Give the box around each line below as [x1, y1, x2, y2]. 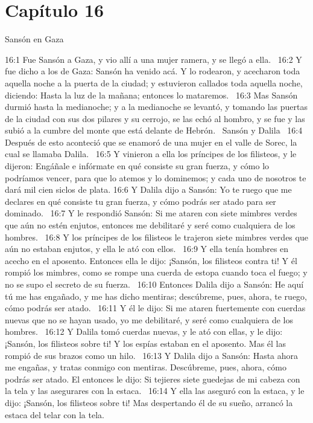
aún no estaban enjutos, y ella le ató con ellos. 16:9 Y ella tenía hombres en [5, 242, 289, 255]
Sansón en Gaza [5, 33, 64, 45]
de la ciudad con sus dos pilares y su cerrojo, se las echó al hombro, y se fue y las [5, 112, 305, 124]
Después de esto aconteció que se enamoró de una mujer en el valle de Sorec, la [5, 135, 297, 148]
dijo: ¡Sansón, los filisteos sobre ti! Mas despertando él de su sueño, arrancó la [5, 396, 293, 408]
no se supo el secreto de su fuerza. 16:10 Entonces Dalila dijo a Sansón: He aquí [5, 278, 304, 290]
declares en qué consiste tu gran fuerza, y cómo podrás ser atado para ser [5, 195, 276, 207]
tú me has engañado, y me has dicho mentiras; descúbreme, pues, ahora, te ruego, [5, 289, 308, 302]
